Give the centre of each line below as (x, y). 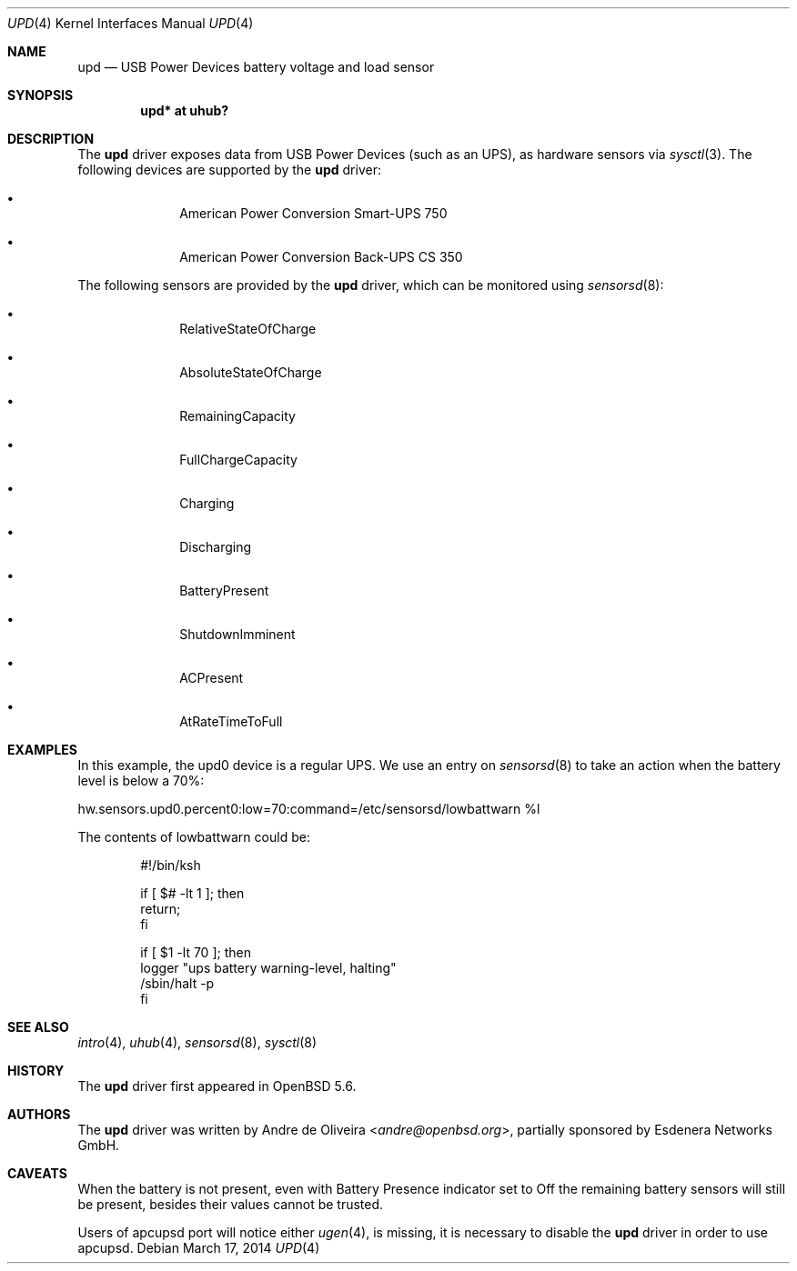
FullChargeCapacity (238, 460)
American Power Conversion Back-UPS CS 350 (321, 257)
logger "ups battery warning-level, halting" (268, 968)
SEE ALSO (38, 1027)
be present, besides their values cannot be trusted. (231, 1204)
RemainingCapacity (237, 416)
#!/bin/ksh (171, 865)
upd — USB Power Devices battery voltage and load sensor (256, 67)
